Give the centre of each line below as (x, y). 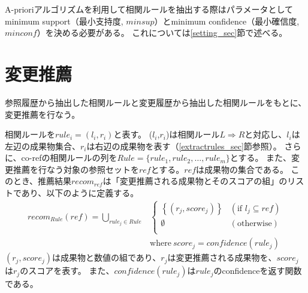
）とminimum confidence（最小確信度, (227, 21)
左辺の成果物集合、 (43, 146)
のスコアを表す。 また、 (67, 271)
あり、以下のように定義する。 (80, 193)
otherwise (254, 223)
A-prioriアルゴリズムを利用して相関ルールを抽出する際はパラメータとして (149, 9)
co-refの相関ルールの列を (69, 158)
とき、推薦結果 (42, 181)
